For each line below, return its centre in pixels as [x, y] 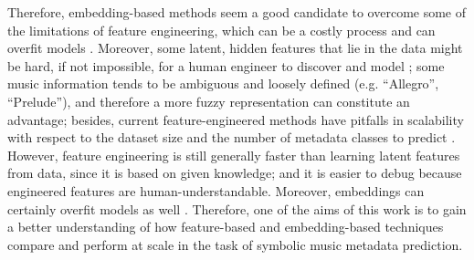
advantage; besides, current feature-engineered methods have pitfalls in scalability [236, 119]
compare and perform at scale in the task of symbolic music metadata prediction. [235, 244]
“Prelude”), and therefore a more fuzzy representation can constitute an [209, 101]
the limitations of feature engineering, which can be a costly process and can [221, 30]
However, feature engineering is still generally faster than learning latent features [234, 155]
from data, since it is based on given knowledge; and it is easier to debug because [235, 173]
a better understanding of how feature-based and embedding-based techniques [226, 227]
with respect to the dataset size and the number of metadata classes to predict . [232, 137]
